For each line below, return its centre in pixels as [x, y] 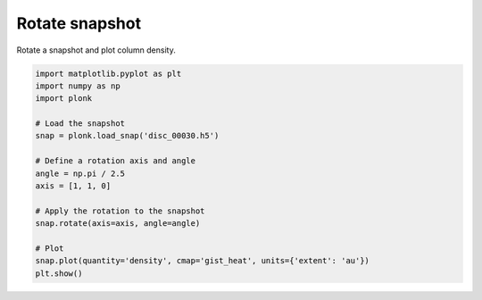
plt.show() [59, 273]
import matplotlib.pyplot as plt [108, 73]
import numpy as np [78, 86]
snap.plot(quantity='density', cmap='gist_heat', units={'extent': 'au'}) [203, 261]
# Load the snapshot [80, 124]
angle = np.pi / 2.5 [80, 173]
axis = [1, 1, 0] [73, 186]
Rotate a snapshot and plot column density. [96, 50]
